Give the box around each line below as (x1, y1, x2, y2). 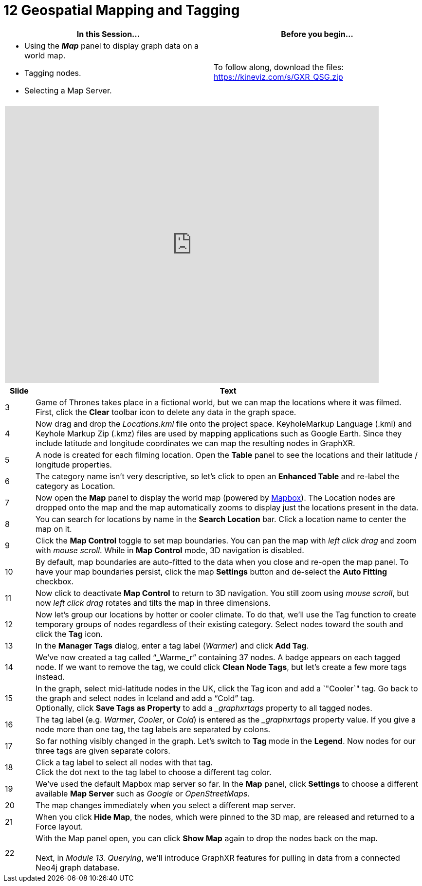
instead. (35, 671, 65, 682)
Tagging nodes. (24, 68, 81, 78)
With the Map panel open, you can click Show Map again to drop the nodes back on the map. (35, 833, 378, 843)
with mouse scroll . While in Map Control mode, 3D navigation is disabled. (35, 545, 304, 555)
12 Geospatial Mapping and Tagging (3, 2, 240, 18)
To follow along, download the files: (214, 62, 344, 72)
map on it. (35, 524, 72, 534)
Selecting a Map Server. (24, 85, 112, 95)
